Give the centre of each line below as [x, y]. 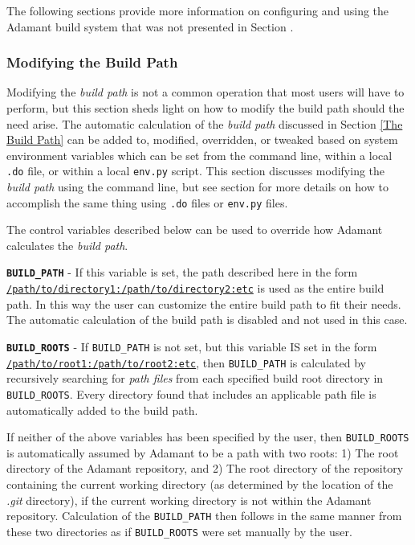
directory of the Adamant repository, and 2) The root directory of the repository [205, 468]
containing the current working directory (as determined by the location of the [200, 484]
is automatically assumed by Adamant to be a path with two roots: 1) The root [203, 452]
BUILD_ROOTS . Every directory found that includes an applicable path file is [191, 393]
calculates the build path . [67, 245]
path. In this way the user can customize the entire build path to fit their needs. [204, 303]
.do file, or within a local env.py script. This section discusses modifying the [196, 171]
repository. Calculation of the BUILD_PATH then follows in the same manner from [204, 516]
